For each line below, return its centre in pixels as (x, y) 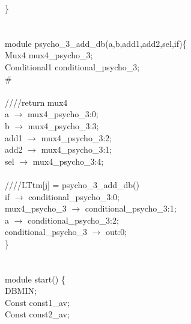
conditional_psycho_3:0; (74, 196)
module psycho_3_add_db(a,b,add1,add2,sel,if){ (96, 43)
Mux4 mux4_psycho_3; (49, 55)
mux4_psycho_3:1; (77, 149)
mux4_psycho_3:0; (63, 114)
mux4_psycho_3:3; (63, 125)
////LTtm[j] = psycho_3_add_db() (72, 184)
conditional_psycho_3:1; (131, 208)
